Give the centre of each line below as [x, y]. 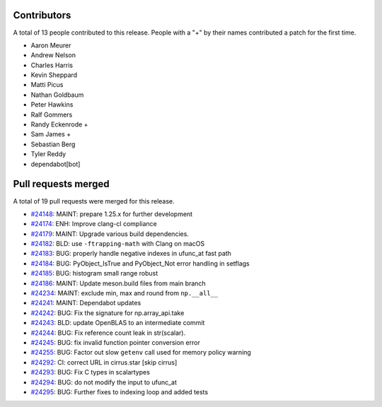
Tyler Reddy [48, 154]
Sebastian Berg [53, 144]
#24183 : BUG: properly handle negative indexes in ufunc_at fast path [131, 254]
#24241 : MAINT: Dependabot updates [86, 303]
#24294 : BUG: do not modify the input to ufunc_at [104, 382]
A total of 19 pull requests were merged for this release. [94, 201]
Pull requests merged [61, 184]
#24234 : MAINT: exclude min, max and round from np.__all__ [125, 293]
